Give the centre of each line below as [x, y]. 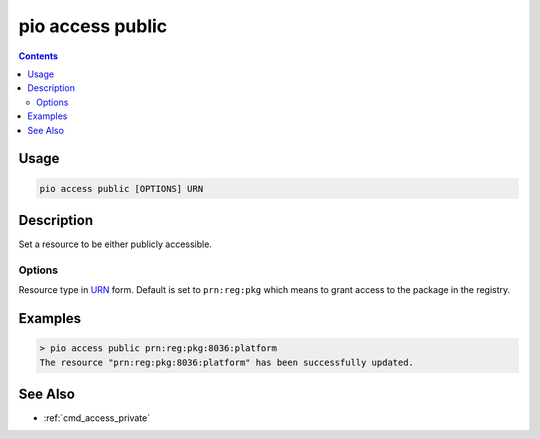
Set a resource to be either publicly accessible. [115, 244]
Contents [38, 56]
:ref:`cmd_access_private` [96, 418]
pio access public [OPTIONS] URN [121, 188]
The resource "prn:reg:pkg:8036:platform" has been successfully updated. [227, 362]
